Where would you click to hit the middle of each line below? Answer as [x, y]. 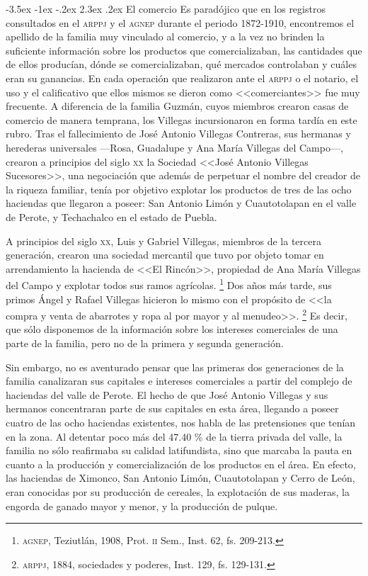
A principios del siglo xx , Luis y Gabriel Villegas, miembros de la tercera [163, 241]
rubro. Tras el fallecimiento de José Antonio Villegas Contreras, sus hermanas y [178, 134]
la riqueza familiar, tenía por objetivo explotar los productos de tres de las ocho [179, 189]
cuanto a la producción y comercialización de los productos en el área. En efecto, [181, 464]
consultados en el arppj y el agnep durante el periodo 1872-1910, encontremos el [180, 22]
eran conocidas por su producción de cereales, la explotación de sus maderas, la [178, 491]
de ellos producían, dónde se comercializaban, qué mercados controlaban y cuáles [181, 64]
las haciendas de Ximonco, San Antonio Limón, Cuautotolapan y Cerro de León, [180, 478]
